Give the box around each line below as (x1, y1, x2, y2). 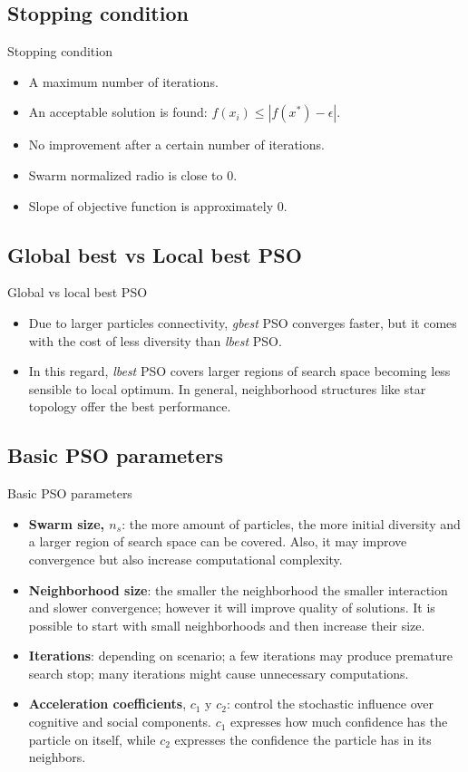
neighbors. (28, 748, 86, 767)
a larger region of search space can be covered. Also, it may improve (28, 532, 407, 551)
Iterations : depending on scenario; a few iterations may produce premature (28, 646, 453, 665)
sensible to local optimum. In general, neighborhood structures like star (28, 379, 426, 398)
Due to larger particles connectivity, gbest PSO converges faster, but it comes (28, 313, 457, 332)
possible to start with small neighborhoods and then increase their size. (28, 615, 425, 634)
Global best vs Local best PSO (7, 240, 302, 268)
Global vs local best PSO (7, 283, 148, 302)
